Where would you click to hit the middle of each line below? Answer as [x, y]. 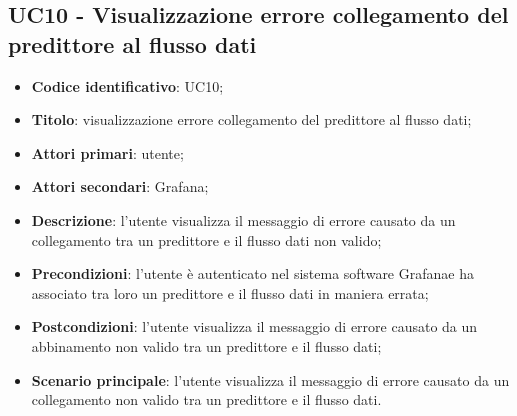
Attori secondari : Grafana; [120, 186]
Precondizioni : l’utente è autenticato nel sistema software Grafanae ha [252, 273]
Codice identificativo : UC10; [127, 85]
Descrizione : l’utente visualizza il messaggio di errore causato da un [243, 219]
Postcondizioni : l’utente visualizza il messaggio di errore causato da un [254, 326]
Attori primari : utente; [107, 152]
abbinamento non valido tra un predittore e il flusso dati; [206, 345]
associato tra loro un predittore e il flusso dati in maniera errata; [230, 292]
